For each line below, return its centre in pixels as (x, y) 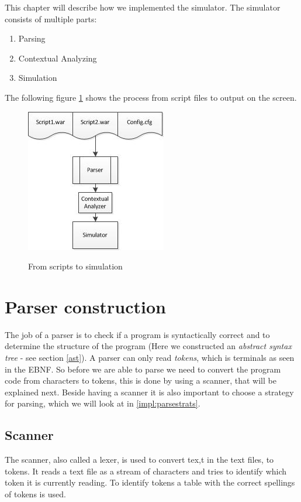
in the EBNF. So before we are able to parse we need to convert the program (143, 369)
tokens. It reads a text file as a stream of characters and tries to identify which (146, 471)
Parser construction (85, 306)
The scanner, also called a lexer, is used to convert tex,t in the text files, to (139, 460)
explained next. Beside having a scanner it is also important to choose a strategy (149, 392)
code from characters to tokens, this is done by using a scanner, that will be (141, 380)
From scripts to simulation (75, 266)
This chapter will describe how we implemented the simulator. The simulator (143, 7)
